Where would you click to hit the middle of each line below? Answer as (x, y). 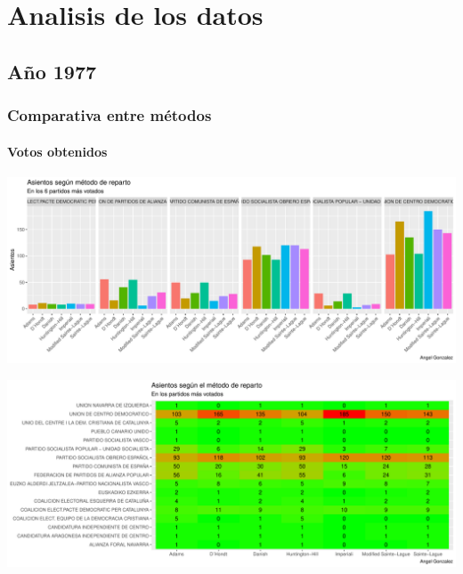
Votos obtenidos (57, 151)
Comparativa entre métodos (110, 115)
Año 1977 (52, 71)
